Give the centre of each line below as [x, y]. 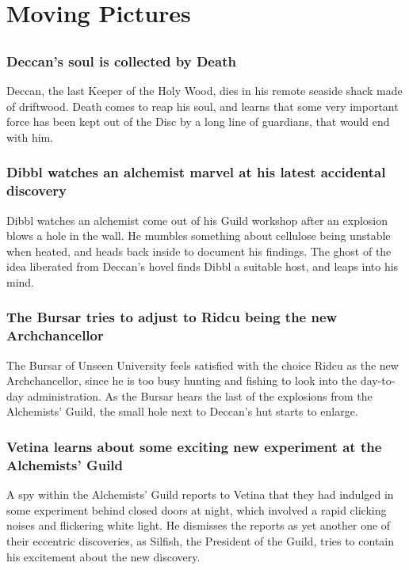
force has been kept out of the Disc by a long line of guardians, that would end [198, 122]
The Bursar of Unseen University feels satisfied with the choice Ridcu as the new [203, 365]
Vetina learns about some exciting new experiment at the [194, 446]
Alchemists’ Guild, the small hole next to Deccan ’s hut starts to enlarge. [182, 411]
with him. [30, 137]
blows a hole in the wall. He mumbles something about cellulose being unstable [199, 236]
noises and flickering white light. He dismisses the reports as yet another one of [199, 525]
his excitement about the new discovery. [103, 556]
